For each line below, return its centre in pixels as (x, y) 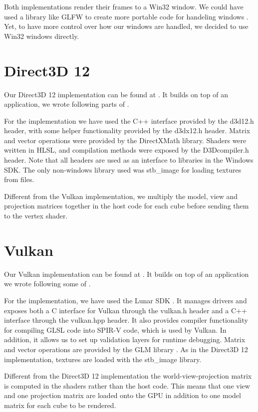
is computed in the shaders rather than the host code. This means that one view (127, 385)
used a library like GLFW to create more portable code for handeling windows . (126, 16)
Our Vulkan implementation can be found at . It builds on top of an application (127, 274)
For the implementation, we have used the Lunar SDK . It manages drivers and (126, 300)
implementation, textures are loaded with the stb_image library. (103, 359)
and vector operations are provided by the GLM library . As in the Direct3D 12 (126, 349)
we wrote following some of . (47, 284)
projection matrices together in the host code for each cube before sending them (127, 206)
